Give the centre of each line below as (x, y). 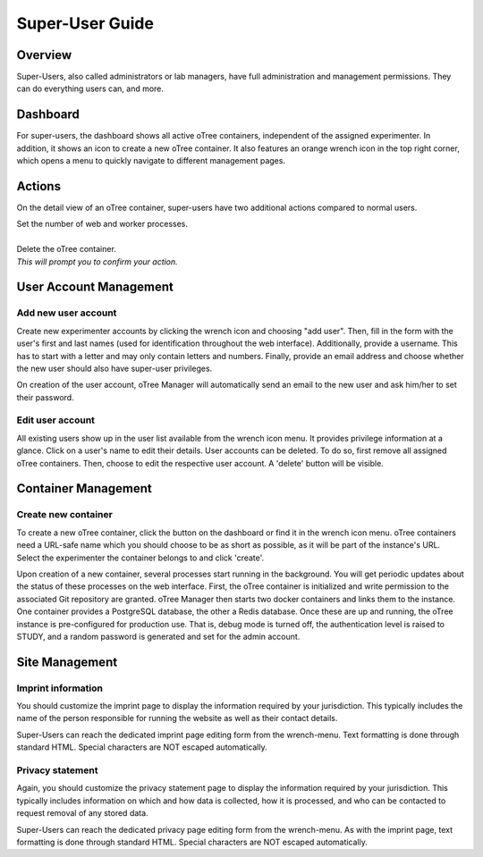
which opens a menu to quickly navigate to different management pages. (151, 161)
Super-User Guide (85, 23)
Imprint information (59, 688)
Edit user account (56, 420)
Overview (44, 55)
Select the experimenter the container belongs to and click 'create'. (140, 558)
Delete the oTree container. (66, 249)
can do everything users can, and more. (90, 88)
